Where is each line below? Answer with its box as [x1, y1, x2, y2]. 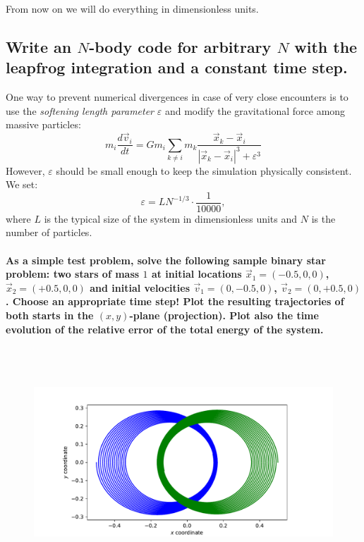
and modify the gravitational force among [164, 103, 346, 118]
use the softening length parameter [6, 103, 154, 118]
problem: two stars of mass [6, 266, 140, 281]
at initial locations [151, 266, 242, 281]
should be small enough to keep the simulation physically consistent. [56, 163, 352, 178]
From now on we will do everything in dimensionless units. [6, 1, 259, 16]
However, [6, 163, 45, 178]
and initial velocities [90, 280, 190, 295]
